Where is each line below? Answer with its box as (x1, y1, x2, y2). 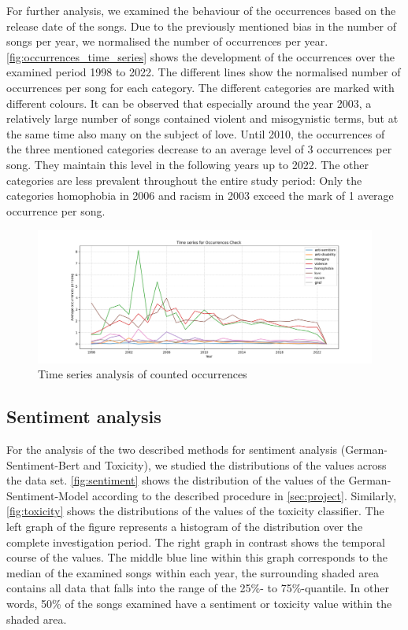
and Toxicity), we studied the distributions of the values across (83, 456, 387, 473)
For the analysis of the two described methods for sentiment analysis (6, 441, 338, 458)
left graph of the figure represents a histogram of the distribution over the (6, 518, 363, 535)
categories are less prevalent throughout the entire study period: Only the (6, 171, 362, 188)
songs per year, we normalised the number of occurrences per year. (6, 33, 328, 50)
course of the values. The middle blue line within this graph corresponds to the (6, 549, 388, 566)
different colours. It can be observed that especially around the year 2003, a (6, 94, 372, 111)
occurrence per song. (6, 202, 106, 219)
